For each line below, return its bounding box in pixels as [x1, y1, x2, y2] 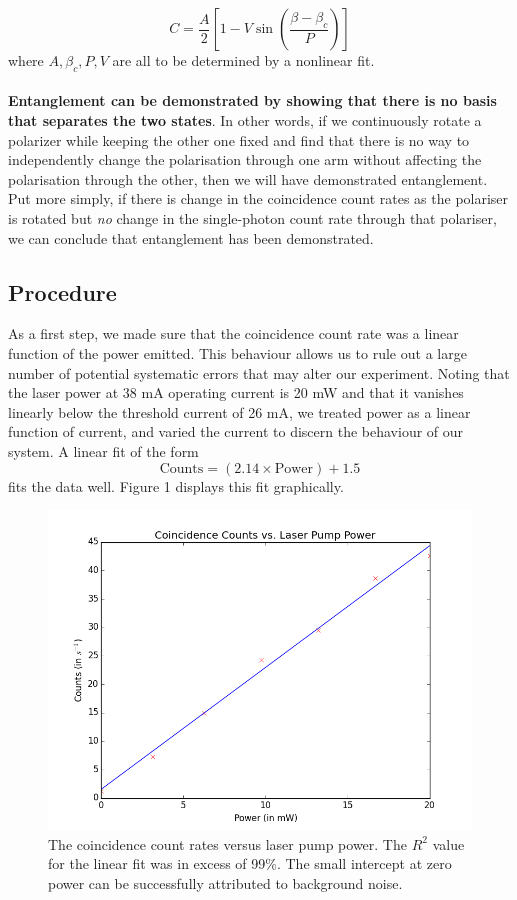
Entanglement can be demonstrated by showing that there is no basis [8, 90, 497, 111]
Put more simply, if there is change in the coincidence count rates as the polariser [8, 188, 509, 209]
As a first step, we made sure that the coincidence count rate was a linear [8, 323, 459, 344]
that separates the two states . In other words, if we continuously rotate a [8, 109, 482, 130]
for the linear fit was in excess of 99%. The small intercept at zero [48, 853, 452, 874]
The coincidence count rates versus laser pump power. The [48, 833, 407, 854]
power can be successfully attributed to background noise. [48, 872, 403, 893]
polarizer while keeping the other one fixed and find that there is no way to [8, 129, 470, 150]
